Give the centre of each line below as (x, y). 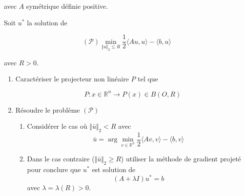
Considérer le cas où (57, 126)
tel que (148, 79)
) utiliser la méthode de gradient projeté (181, 159)
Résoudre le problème (48, 109)
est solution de (114, 169)
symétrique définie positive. (67, 6)
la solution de (47, 22)
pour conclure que (54, 169)
